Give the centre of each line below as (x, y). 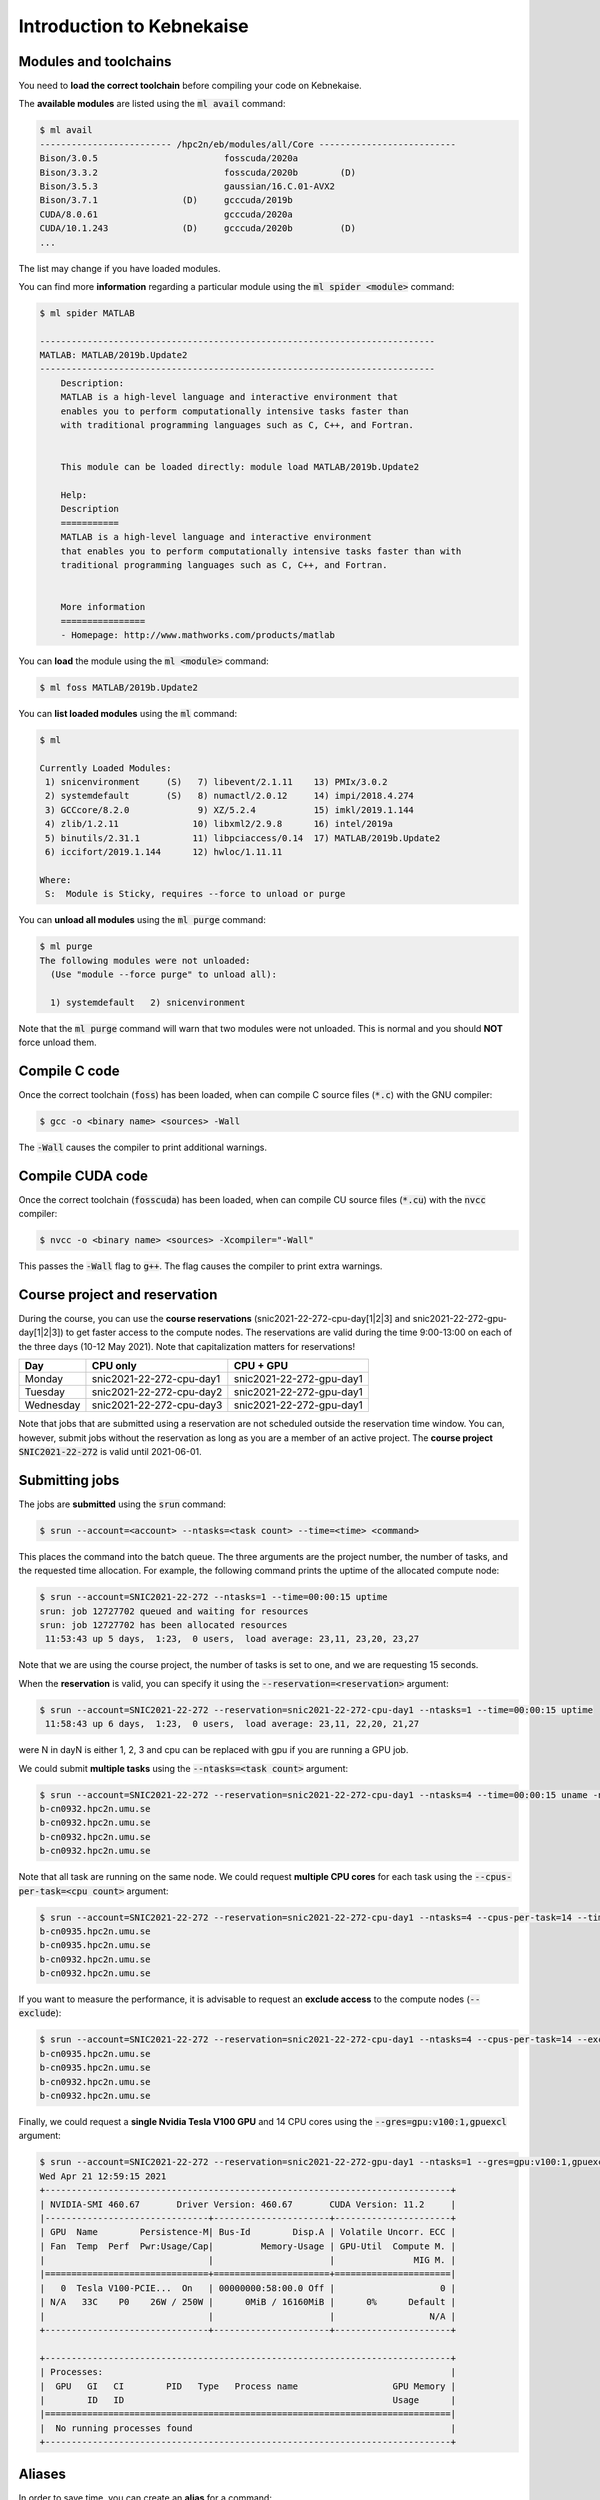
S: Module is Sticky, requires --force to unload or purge (195, 894)
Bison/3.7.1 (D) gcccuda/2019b (166, 200)
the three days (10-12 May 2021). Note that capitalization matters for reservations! (186, 1346)
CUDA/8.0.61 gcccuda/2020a (166, 214)
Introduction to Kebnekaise (133, 26)
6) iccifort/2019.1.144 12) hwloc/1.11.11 (164, 851)
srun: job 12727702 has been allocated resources (163, 1625)
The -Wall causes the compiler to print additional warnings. (142, 1147)
